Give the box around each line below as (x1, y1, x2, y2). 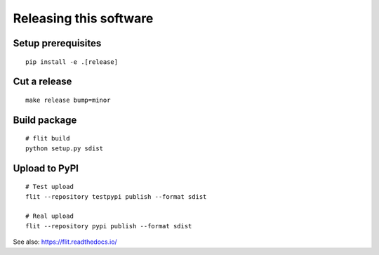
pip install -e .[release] (25, 58, 119, 66)
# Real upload (25, 212, 74, 221)
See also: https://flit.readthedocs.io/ (13, 237, 117, 246)
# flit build (25, 134, 70, 143)
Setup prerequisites (13, 37, 102, 49)
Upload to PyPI (13, 162, 79, 174)
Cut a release (13, 76, 72, 88)
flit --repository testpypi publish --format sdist (25, 192, 207, 200)
